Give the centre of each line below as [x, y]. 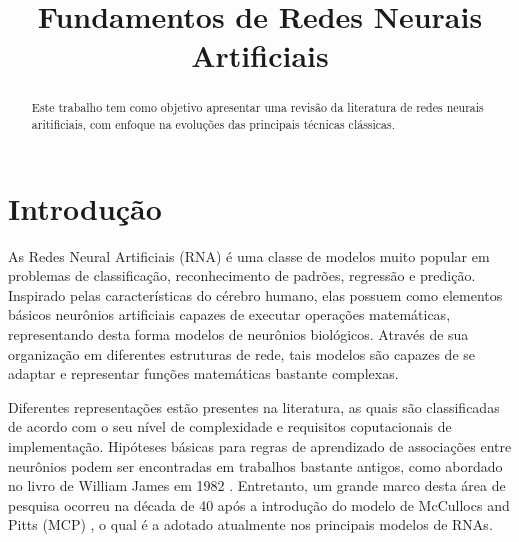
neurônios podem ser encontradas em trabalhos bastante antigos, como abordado [255, 465]
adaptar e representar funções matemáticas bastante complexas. [203, 373]
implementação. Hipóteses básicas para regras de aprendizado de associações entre [260, 445]
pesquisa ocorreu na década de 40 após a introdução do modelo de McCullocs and [259, 504]
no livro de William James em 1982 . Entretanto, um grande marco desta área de [257, 485]
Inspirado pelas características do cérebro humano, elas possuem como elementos [255, 294]
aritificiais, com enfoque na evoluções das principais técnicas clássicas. [213, 124]
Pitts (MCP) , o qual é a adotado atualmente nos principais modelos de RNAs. [250, 524]
